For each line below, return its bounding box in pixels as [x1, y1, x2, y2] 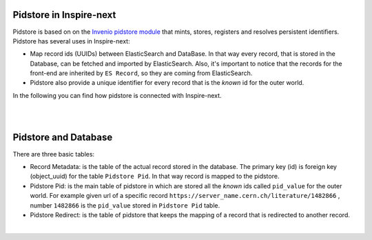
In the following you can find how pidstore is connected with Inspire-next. [12, 91, 222, 99]
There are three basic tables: [12, 150, 95, 158]
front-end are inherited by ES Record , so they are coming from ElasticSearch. [30, 69, 253, 77]
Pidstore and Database [12, 132, 113, 143]
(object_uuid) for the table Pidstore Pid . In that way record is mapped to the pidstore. [30, 172, 280, 181]
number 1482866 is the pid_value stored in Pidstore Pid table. [30, 201, 220, 210]
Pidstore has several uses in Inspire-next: [12, 37, 130, 45]
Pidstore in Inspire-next [12, 9, 116, 21]
